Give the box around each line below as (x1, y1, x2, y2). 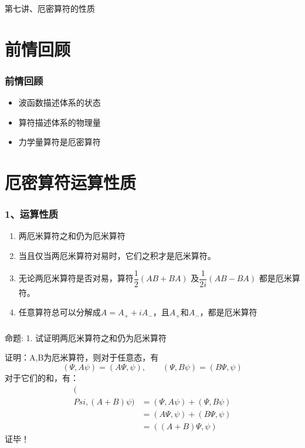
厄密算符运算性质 (5, 170, 137, 194)
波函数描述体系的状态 (18, 96, 101, 109)
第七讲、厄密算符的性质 (5, 2, 95, 14)
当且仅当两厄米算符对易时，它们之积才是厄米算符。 (18, 250, 216, 262)
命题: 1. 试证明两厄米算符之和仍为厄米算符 (5, 331, 167, 343)
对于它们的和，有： (5, 371, 79, 383)
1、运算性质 (5, 207, 59, 221)
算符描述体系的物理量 (18, 116, 101, 128)
